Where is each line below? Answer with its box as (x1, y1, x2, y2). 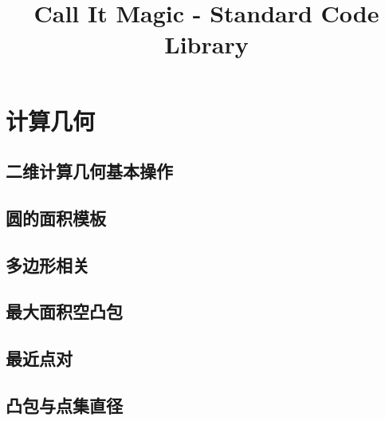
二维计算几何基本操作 (6, 159, 173, 183)
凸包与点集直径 (6, 393, 123, 418)
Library (164, 28, 249, 61)
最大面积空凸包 (6, 299, 123, 324)
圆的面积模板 (6, 205, 106, 230)
